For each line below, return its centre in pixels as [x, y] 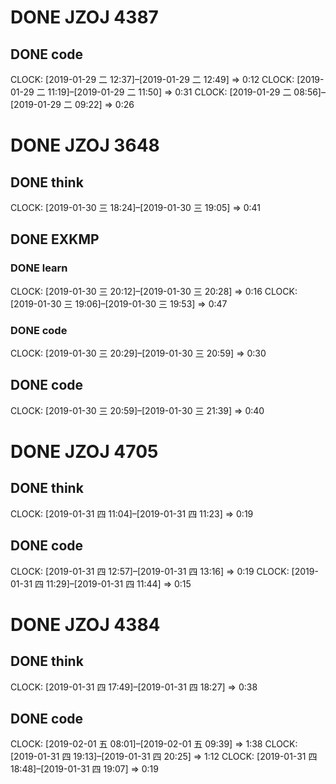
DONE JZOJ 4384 [85, 624]
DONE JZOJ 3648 [85, 145]
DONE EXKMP [55, 239]
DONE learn [39, 268]
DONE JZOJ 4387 [84, 17]
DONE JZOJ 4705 [84, 451]
